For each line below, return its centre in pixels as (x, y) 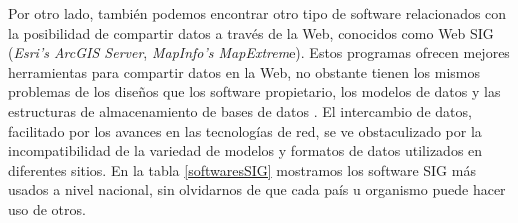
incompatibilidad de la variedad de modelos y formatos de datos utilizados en (245, 150)
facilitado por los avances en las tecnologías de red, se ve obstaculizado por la (245, 130)
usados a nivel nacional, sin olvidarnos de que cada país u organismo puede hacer (257, 189)
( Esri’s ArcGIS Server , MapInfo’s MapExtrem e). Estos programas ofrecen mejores (259, 52)
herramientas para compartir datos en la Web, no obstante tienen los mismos (244, 71)
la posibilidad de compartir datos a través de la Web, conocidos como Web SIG (251, 32)
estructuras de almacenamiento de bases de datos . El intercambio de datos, (240, 110)
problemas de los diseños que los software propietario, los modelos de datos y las (254, 91)
